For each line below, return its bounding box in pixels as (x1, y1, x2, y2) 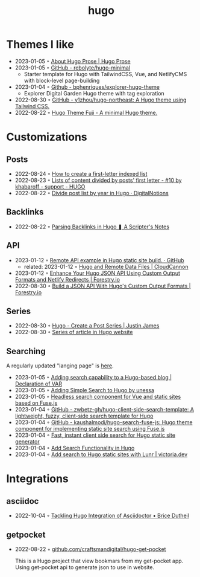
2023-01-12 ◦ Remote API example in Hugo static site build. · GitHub (14, 256, 185, 263)
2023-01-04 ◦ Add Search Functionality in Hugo (14, 445, 135, 452)
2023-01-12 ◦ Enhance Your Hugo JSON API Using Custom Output (14, 269, 181, 277)
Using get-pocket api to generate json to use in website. (14, 564, 155, 571)
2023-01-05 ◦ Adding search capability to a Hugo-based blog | (14, 374, 172, 381)
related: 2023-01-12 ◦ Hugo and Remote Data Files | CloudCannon (23, 263, 189, 270)
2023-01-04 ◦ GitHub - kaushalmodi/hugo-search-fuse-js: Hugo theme (14, 419, 193, 426)
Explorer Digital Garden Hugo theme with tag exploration (23, 89, 164, 97)
